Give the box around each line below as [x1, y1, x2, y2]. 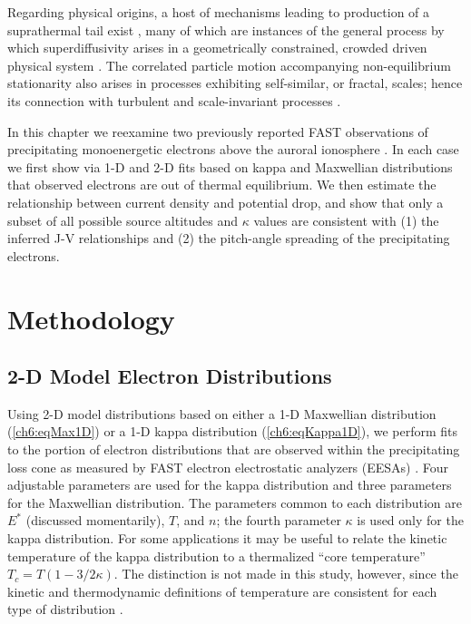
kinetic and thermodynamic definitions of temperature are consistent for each [7, 581, 437, 600]
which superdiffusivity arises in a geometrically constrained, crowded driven [7, 38, 427, 57]
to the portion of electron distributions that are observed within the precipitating [7, 440, 460, 459]
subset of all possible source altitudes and [7, 210, 239, 229]
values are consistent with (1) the [253, 210, 439, 229]
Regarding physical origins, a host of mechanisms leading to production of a [7, 3, 430, 21]
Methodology [7, 299, 175, 336]
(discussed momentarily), [25, 511, 165, 530]
